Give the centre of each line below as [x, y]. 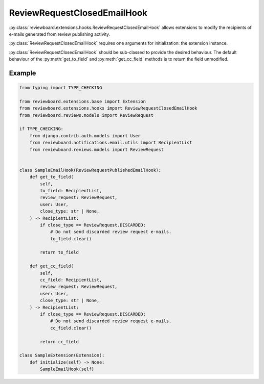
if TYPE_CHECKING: [41, 129]
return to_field [59, 252]
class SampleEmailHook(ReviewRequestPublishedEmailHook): [90, 170]
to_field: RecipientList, [71, 191]
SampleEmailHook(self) [67, 369]
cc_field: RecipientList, [71, 280]
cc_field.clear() [71, 328]
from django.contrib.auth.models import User [85, 136]
